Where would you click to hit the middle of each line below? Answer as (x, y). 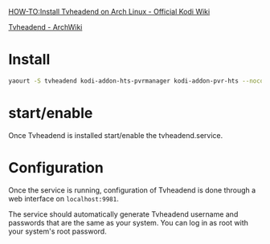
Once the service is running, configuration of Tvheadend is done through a (132, 190)
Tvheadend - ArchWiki (45, 27)
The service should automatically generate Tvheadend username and (123, 214)
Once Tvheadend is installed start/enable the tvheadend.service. (116, 135)
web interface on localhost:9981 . (63, 198)
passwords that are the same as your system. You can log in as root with (129, 222)
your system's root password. (57, 231)
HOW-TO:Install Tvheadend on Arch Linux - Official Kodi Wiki (109, 12)
